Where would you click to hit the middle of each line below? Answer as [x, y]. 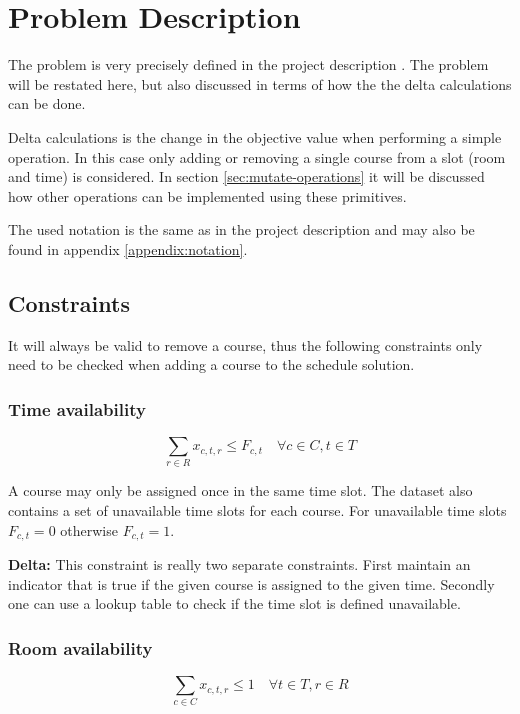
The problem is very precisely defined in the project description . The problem [248, 64]
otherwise [89, 529]
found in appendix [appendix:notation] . [128, 248]
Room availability [80, 647]
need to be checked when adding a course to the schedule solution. [211, 364]
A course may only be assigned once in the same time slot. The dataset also [240, 490]
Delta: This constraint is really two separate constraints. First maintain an [239, 564]
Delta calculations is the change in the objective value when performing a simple [255, 136]
